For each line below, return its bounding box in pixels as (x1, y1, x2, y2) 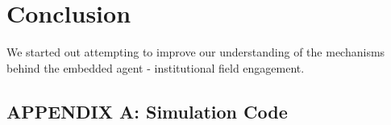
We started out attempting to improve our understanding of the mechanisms (6, 44, 385, 60)
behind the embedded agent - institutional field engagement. (6, 59, 305, 76)
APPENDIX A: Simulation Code (6, 98, 288, 123)
